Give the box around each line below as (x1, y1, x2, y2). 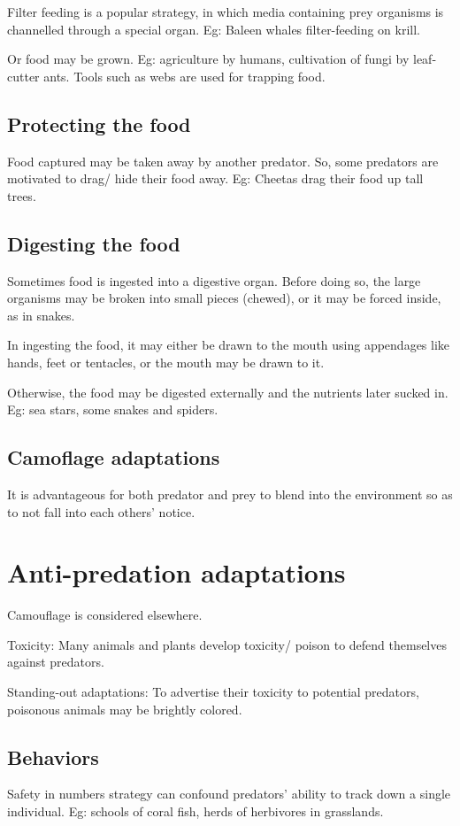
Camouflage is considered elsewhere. (7, 606, 203, 624)
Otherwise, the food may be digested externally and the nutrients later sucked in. (7, 382, 448, 401)
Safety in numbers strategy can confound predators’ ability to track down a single (7, 784, 451, 803)
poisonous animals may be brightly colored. (7, 699, 242, 718)
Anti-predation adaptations (7, 554, 346, 591)
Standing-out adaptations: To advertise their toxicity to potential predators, (7, 683, 419, 701)
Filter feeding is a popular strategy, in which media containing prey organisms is (7, 3, 444, 20)
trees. (7, 186, 36, 205)
